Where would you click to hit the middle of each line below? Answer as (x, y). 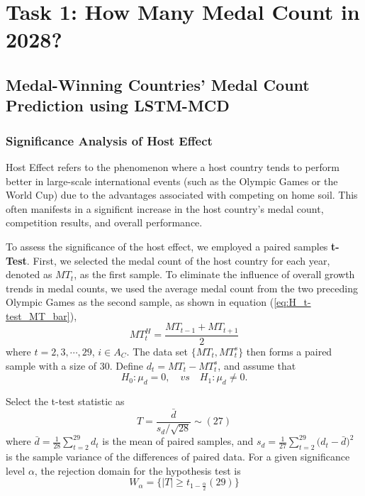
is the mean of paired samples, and (178, 441)
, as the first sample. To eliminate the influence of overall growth (214, 274)
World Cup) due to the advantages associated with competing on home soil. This (182, 195)
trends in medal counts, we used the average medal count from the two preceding (182, 288)
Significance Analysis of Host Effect (109, 140)
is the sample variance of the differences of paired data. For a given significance (178, 457)
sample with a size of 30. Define (74, 365)
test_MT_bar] (38, 315)
